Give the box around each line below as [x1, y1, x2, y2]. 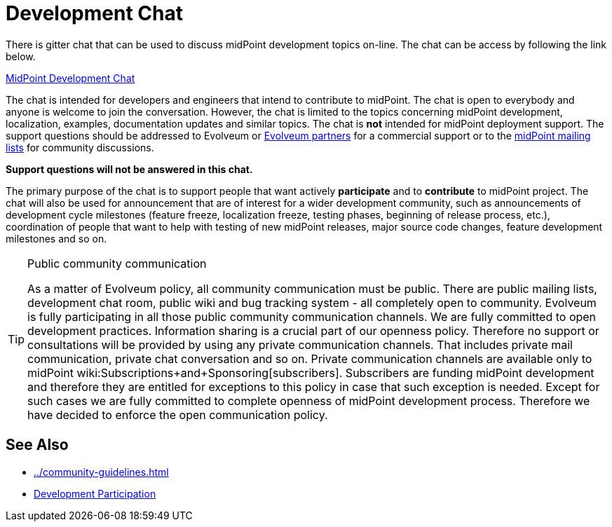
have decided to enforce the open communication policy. [27, 407, 328, 422]
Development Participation [34, 487, 156, 500]
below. [6, 50, 36, 62]
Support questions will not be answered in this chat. [6, 163, 253, 175]
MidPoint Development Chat [6, 71, 135, 84]
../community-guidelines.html [34, 465, 169, 478]
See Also [6, 436, 69, 454]
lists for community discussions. [6, 141, 154, 153]
